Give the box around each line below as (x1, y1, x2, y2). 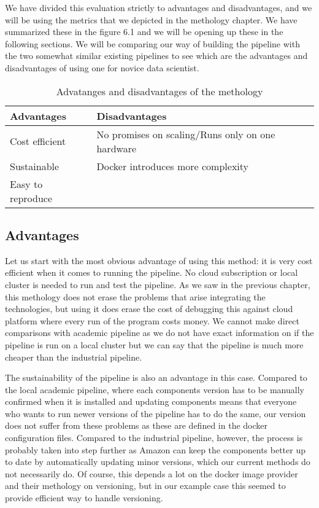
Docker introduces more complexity (96, 158, 249, 173)
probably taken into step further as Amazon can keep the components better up (5, 443, 306, 456)
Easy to (10, 176, 43, 191)
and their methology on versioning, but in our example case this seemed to (5, 479, 286, 492)
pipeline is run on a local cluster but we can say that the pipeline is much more (5, 338, 304, 351)
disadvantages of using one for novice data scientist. (5, 61, 199, 74)
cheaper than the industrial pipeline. (5, 350, 142, 363)
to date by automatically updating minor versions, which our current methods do (5, 455, 310, 468)
